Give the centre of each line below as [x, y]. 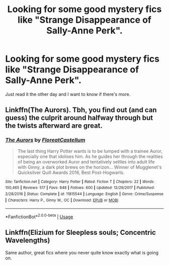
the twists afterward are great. [54, 126]
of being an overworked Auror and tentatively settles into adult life [86, 161]
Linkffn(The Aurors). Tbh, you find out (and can [81, 110]
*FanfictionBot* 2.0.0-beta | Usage [39, 216]
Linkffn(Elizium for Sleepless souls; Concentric [80, 233]
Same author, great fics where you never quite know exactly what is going [82, 252]
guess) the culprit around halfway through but [79, 118]
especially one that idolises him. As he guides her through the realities [90, 156]
